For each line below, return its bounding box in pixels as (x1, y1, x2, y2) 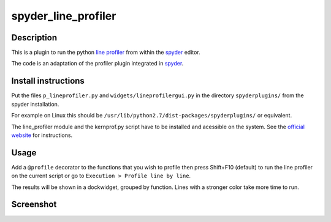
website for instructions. (11, 131, 73, 139)
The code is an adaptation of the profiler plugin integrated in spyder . (11, 60, 184, 67)
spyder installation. (11, 100, 59, 108)
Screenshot (11, 199, 57, 210)
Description (11, 32, 58, 43)
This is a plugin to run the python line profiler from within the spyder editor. (11, 49, 200, 56)
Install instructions (11, 76, 85, 86)
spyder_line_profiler (11, 9, 116, 23)
